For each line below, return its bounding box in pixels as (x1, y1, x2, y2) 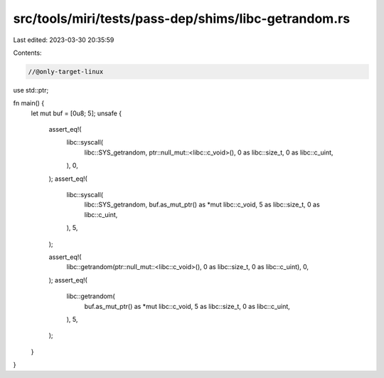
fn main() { (13, 99, 45, 107)
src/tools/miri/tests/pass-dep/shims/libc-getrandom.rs (13, 11, 351, 26)
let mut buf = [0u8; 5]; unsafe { (31, 109, 122, 117)
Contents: (13, 48, 42, 57)
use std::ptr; (13, 85, 49, 94)
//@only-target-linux (28, 68, 104, 75)
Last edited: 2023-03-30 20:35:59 (13, 36, 114, 44)
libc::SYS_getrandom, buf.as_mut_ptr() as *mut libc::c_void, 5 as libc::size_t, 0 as (84, 200, 320, 209)
